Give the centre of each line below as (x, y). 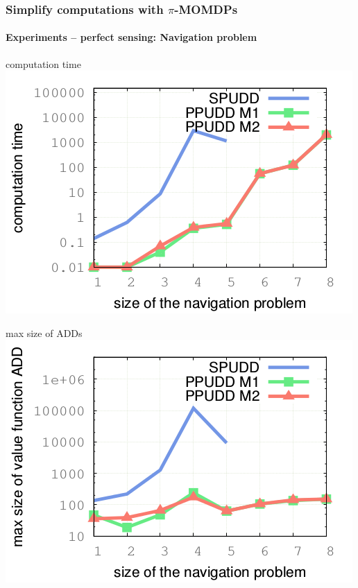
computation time (43, 63)
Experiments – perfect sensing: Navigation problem (131, 37)
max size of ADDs (44, 332)
